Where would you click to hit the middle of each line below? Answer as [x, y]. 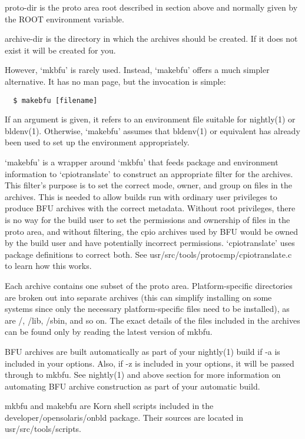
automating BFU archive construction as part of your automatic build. [132, 386]
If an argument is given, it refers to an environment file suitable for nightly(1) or [150, 119]
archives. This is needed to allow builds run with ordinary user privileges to [141, 196]
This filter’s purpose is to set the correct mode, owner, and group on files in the [148, 185]
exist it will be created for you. [60, 50]
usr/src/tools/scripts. [43, 429]
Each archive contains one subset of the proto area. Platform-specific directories [149, 285]
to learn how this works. [48, 266]
